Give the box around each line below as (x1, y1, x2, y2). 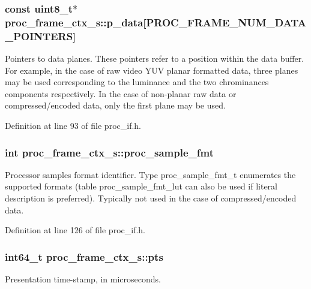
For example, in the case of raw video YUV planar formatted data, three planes (5, 64, 298, 76)
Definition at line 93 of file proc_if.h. (5, 119, 141, 132)
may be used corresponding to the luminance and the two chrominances (5, 76, 269, 88)
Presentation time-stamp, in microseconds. (5, 273, 161, 285)
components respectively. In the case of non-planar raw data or (5, 87, 237, 100)
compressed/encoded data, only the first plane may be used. (5, 99, 226, 112)
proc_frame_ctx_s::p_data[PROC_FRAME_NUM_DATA (5, 14, 307, 29)
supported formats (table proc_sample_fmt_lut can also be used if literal (5, 180, 278, 192)
